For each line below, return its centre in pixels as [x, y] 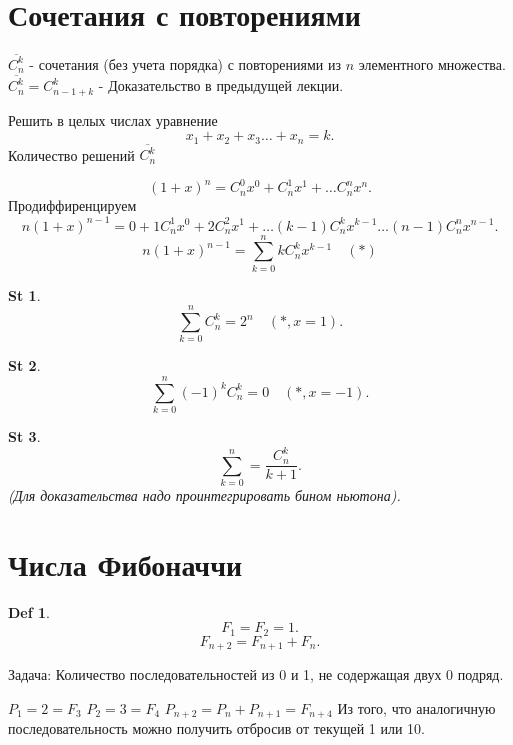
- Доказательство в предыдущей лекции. [221, 85]
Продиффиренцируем [72, 205]
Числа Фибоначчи [125, 563]
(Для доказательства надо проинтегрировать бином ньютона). [204, 495]
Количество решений [71, 154]
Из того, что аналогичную [416, 707]
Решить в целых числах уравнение [113, 119]
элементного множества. [432, 63]
